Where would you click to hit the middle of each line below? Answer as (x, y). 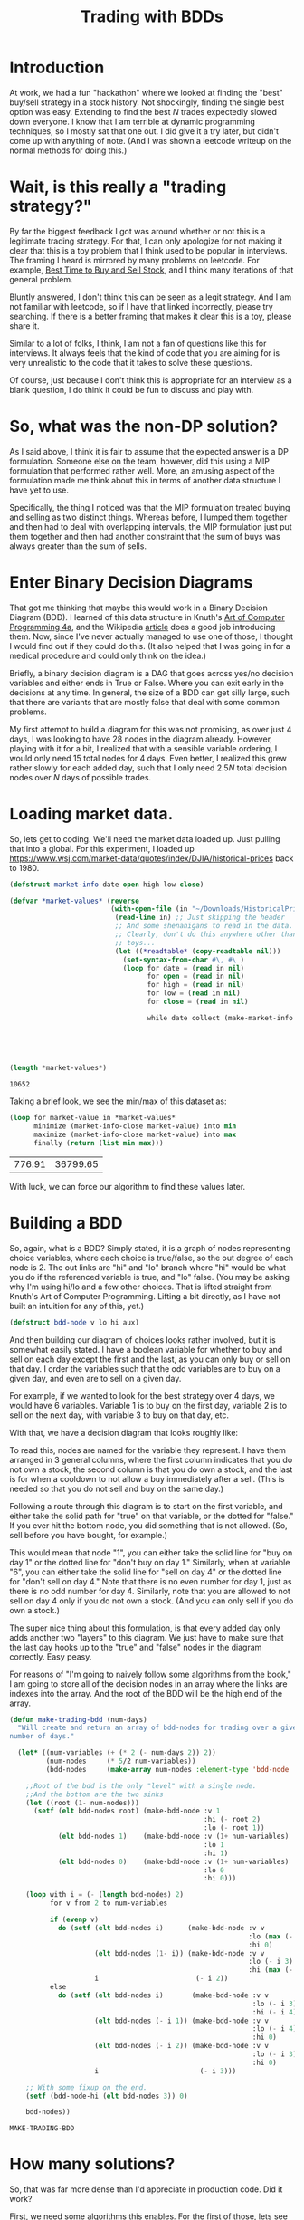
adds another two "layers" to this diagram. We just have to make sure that (147, 1637)
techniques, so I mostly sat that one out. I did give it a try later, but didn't (144, 131)
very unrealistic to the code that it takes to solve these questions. (131, 362)
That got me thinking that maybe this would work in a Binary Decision (139, 608)
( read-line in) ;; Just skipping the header (199, 918)
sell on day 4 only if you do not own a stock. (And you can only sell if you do (152, 1601)
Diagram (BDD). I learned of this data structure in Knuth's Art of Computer (147, 617)
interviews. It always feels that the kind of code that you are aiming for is (145, 353)
